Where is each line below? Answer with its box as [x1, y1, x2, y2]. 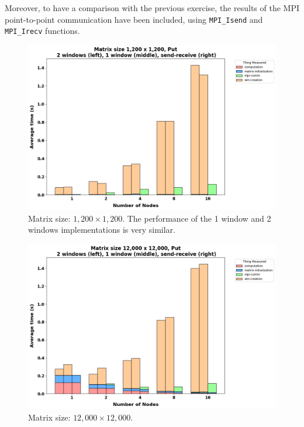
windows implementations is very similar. [28, 223, 175, 236]
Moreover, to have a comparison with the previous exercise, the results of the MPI [5, 2, 299, 13]
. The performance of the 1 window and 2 [122, 212, 271, 224]
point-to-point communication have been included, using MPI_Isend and [5, 13, 263, 25]
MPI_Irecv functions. [5, 25, 80, 37]
